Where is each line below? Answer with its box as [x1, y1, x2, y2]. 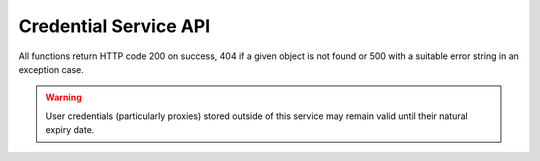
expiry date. [45, 124, 95, 136]
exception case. [18, 63, 85, 75]
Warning [45, 91, 82, 104]
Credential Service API [18, 15, 211, 37]
